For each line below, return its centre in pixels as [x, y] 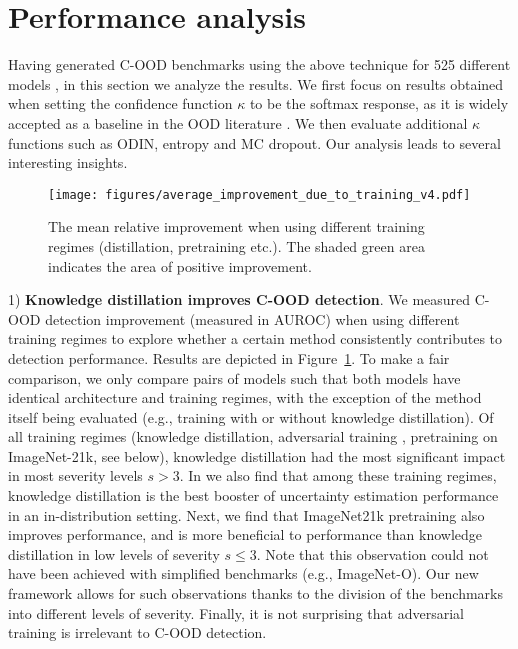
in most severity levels [75, 475]
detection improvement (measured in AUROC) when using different [252, 318]
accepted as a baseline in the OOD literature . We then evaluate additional [238, 122]
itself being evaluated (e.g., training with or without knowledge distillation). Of [251, 416]
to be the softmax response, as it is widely [379, 103]
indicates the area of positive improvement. [180, 265]
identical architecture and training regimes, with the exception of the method [245, 397]
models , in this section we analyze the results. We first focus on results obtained [256, 83]
